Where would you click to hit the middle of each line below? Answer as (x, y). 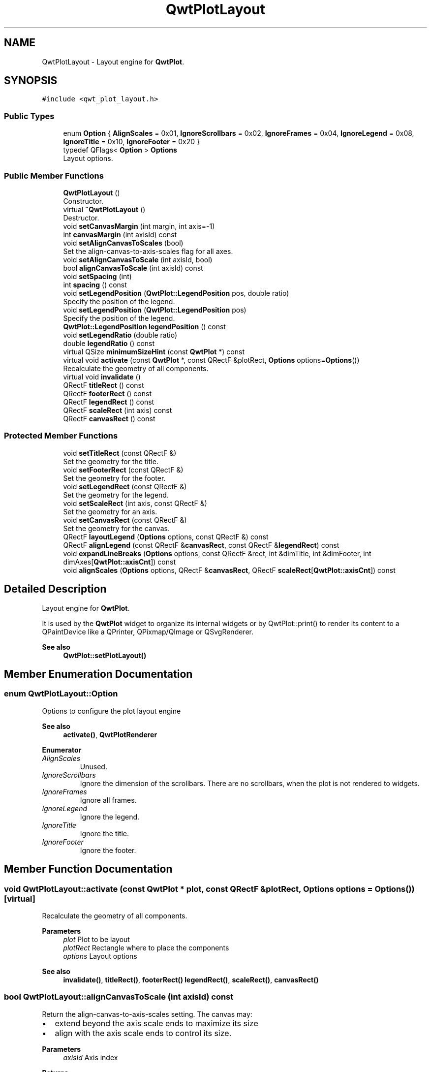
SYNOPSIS (31, 81)
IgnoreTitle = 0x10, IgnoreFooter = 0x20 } (131, 142)
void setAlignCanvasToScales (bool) (123, 243)
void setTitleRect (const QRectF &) (120, 453)
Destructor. (81, 218)
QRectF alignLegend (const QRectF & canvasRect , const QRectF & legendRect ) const (201, 545)
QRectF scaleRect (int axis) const (118, 410)
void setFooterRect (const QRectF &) (123, 470)
